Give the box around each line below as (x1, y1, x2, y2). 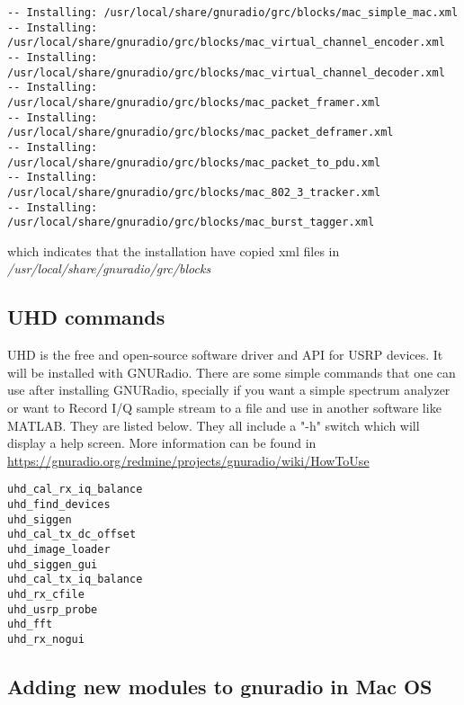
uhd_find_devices (7, 498, 111, 512)
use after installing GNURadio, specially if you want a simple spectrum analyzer (7, 380, 451, 399)
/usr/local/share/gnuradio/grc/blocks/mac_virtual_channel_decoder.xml (7, 66, 445, 79)
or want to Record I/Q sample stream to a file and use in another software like (7, 398, 442, 417)
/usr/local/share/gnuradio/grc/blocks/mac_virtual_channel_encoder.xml (7, 36, 445, 49)
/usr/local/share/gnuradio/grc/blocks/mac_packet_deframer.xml (7, 126, 394, 139)
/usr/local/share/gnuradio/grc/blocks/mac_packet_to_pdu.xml (7, 156, 381, 169)
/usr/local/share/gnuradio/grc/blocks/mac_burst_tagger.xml (7, 216, 375, 229)
